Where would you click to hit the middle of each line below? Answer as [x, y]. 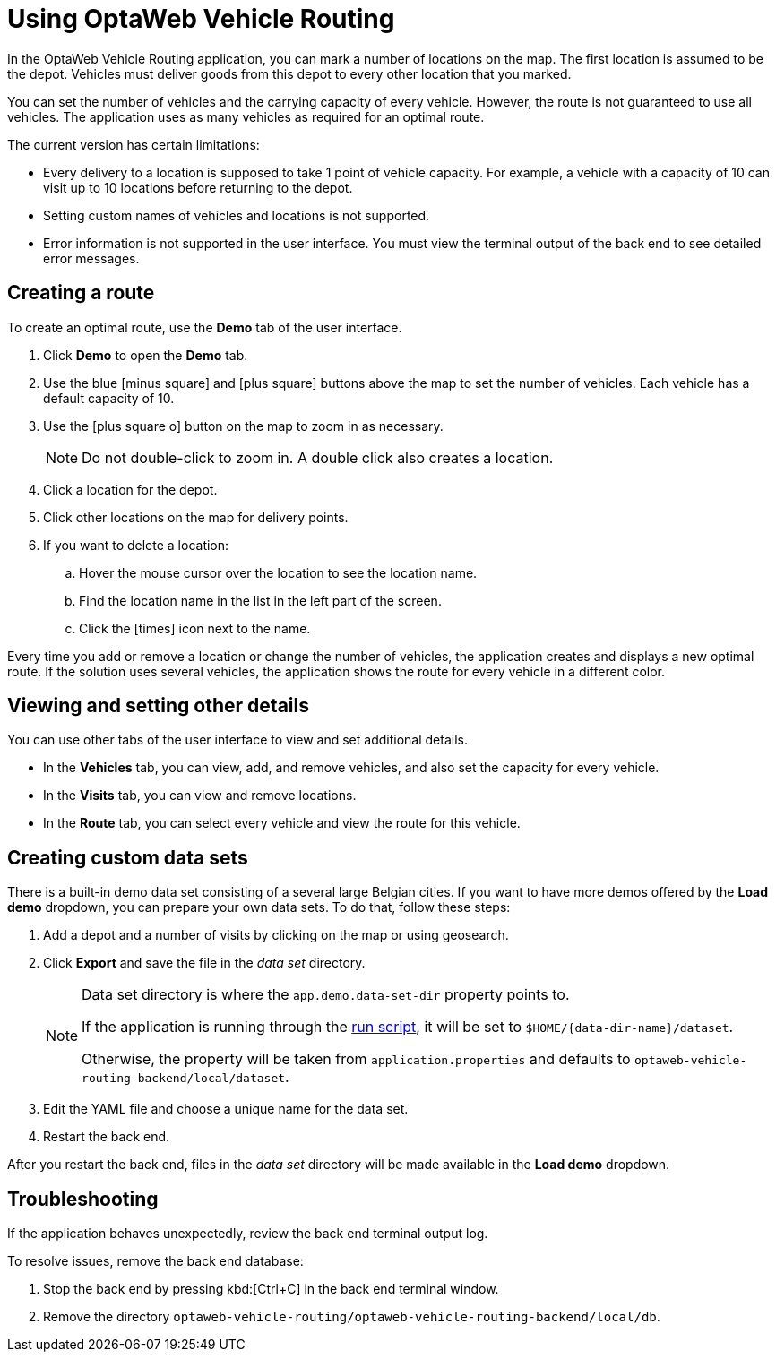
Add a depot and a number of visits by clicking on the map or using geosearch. [276, 935]
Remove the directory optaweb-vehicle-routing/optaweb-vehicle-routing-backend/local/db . [352, 1317]
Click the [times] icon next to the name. [195, 628]
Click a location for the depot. [130, 489]
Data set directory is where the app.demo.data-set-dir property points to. [326, 995]
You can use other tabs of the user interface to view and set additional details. [237, 740]
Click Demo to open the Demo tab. [146, 355]
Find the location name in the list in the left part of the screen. [260, 600]
